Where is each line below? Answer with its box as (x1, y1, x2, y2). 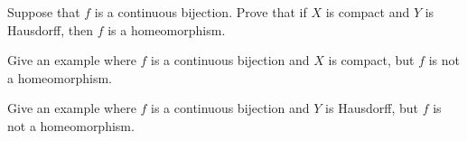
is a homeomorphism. (107, 20, 226, 39)
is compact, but (328, 51, 415, 70)
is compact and (325, 3, 410, 21)
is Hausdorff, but (325, 99, 418, 117)
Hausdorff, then (7, 20, 94, 39)
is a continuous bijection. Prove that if (94, 3, 307, 21)
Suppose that (7, 3, 80, 21)
